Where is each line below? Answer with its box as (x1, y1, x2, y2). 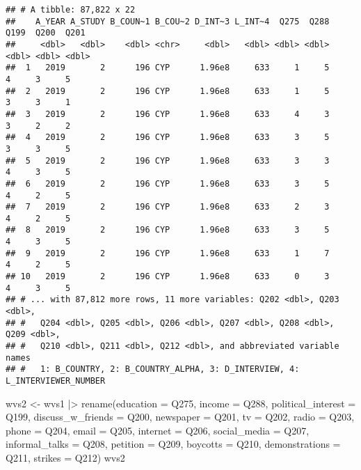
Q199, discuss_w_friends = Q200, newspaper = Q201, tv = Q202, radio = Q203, (6, 409, 355, 424)
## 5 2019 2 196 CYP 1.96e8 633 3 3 (6, 155, 330, 166)
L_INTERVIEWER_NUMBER (6, 376, 106, 386)
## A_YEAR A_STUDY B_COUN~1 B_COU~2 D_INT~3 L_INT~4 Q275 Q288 (6, 16, 330, 26)
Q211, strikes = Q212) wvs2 (6, 451, 125, 465)
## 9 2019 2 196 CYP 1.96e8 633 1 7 (6, 248, 330, 258)
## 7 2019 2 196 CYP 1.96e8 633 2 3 (6, 202, 330, 212)
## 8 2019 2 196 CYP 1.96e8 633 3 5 (6, 225, 330, 235)
